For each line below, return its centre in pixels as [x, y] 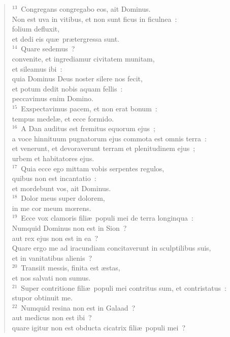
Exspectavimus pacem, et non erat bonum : [89, 108]
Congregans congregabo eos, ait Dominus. [86, 9]
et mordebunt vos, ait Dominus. [61, 188]
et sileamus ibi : [37, 68]
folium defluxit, [36, 29]
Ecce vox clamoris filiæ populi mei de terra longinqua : [107, 218]
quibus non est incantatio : [54, 178]
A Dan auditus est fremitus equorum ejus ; [88, 128]
